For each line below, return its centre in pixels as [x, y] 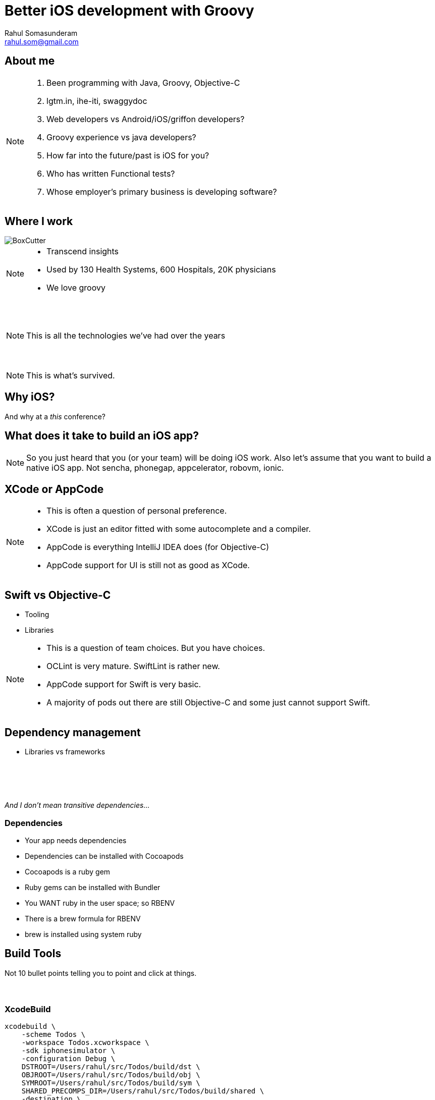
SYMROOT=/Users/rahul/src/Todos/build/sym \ [111, 1083]
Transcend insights [83, 252]
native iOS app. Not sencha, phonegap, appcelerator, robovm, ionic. [155, 467]
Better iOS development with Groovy [129, 11]
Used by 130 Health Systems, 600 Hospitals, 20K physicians [161, 270]
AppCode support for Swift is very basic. [124, 684]
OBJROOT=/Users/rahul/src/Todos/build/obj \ [111, 1075]
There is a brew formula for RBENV [83, 919]
